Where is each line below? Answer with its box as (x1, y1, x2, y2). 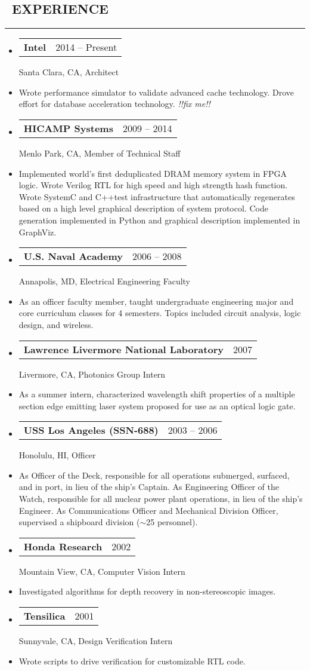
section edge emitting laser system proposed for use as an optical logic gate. (18, 399, 296, 412)
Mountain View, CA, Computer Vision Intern (18, 565, 185, 577)
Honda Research (23, 539, 103, 553)
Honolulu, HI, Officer (18, 449, 96, 461)
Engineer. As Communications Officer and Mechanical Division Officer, (18, 504, 278, 516)
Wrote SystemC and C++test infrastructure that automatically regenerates (18, 190, 295, 203)
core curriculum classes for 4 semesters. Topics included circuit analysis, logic (18, 307, 301, 319)
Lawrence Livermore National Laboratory (23, 342, 224, 356)
